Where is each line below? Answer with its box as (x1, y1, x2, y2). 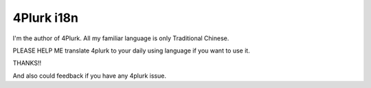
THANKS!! (12, 59, 41, 68)
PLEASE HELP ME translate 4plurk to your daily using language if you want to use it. (12, 46, 250, 55)
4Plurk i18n (12, 10, 79, 25)
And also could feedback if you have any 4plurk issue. (12, 72, 166, 80)
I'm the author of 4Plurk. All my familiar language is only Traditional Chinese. (12, 34, 229, 42)
